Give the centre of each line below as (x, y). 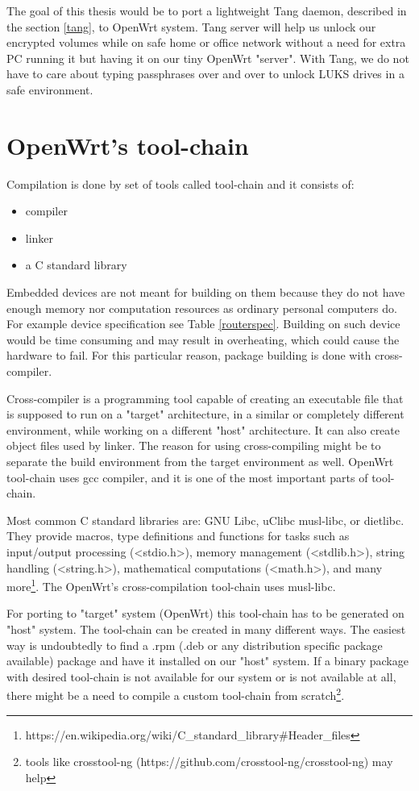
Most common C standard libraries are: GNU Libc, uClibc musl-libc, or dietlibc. (205, 520)
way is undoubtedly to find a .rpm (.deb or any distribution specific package (195, 645)
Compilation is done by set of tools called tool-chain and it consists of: (180, 183)
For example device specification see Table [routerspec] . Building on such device (203, 324)
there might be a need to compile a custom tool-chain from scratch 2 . (176, 694)
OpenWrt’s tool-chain (128, 145)
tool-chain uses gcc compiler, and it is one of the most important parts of (187, 477)
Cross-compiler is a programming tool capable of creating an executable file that (205, 398)
